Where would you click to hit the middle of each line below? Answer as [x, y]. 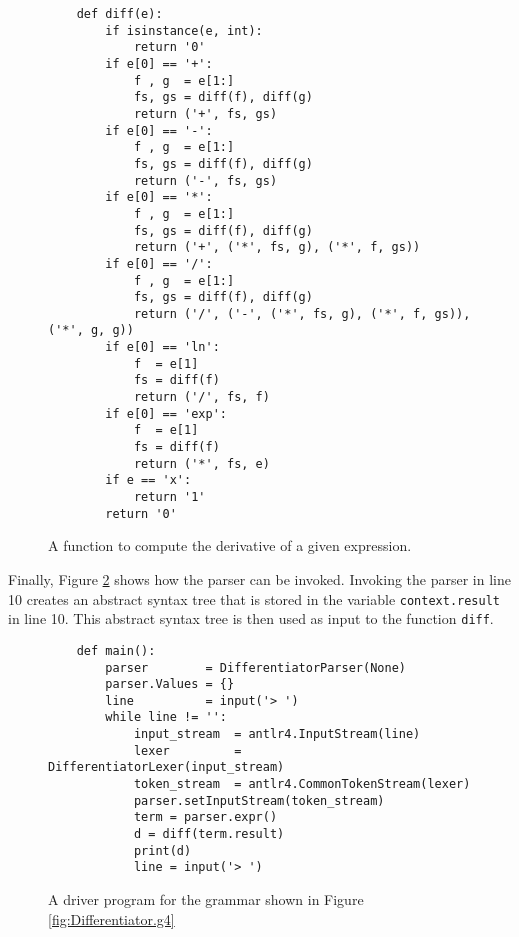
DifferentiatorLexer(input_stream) [166, 767]
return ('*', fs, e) [201, 463]
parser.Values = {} [170, 684]
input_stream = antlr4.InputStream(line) [277, 734]
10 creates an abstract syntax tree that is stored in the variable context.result [254, 598]
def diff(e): [119, 14]
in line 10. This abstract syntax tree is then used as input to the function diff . [251, 618]
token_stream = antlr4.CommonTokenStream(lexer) [302, 784]
